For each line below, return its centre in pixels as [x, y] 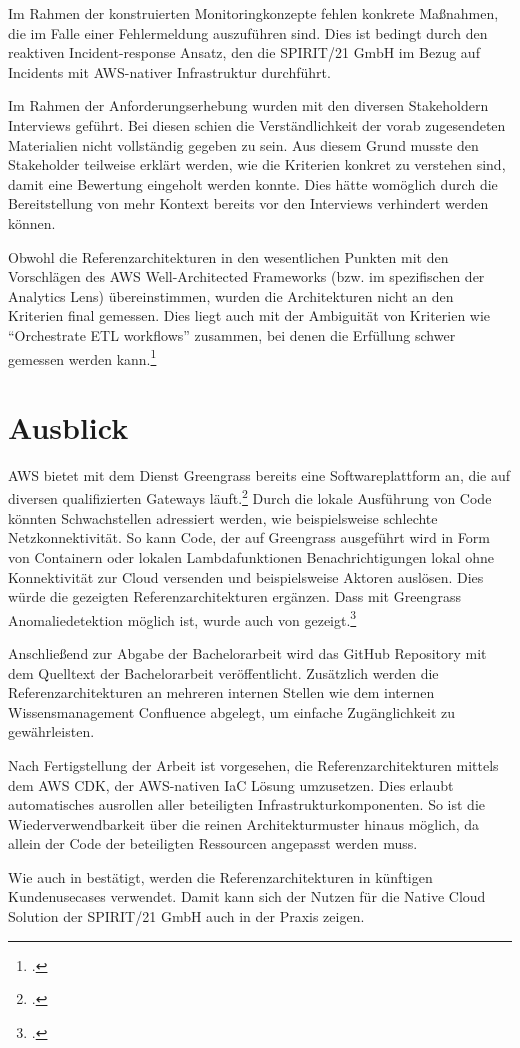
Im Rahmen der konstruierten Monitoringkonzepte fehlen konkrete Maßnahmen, [253, 13]
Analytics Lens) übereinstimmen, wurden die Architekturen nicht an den [231, 295]
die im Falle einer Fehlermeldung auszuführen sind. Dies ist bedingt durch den [248, 32]
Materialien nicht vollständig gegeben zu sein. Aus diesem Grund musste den [243, 144]
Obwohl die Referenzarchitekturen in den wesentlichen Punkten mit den [228, 256]
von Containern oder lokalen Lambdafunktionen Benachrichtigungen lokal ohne [251, 556]
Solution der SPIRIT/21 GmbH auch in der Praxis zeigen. [186, 916]
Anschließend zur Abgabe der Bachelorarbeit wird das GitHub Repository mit [247, 652]
